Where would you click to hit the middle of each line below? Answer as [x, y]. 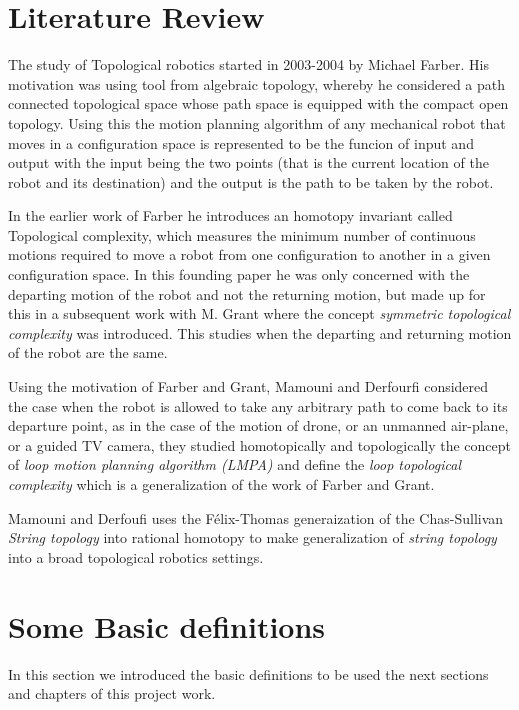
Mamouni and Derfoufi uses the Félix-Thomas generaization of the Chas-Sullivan [256, 517]
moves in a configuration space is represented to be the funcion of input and [241, 142]
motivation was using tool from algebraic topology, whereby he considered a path [257, 83]
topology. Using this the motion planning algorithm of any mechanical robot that [257, 122]
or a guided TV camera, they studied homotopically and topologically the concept [260, 444]
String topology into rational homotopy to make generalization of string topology [252, 537]
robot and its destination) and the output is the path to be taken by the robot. [251, 181]
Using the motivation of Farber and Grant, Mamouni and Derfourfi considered [248, 386]
